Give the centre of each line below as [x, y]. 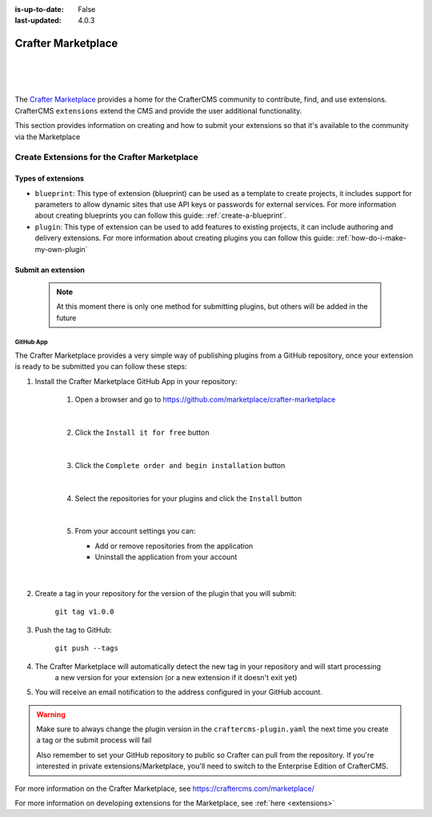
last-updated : [38, 21]
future [66, 318]
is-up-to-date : [39, 9]
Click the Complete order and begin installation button [180, 465]
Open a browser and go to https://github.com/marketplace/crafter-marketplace [205, 399]
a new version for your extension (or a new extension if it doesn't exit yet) [176, 677]
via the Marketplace [48, 137]
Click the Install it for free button [142, 433]
